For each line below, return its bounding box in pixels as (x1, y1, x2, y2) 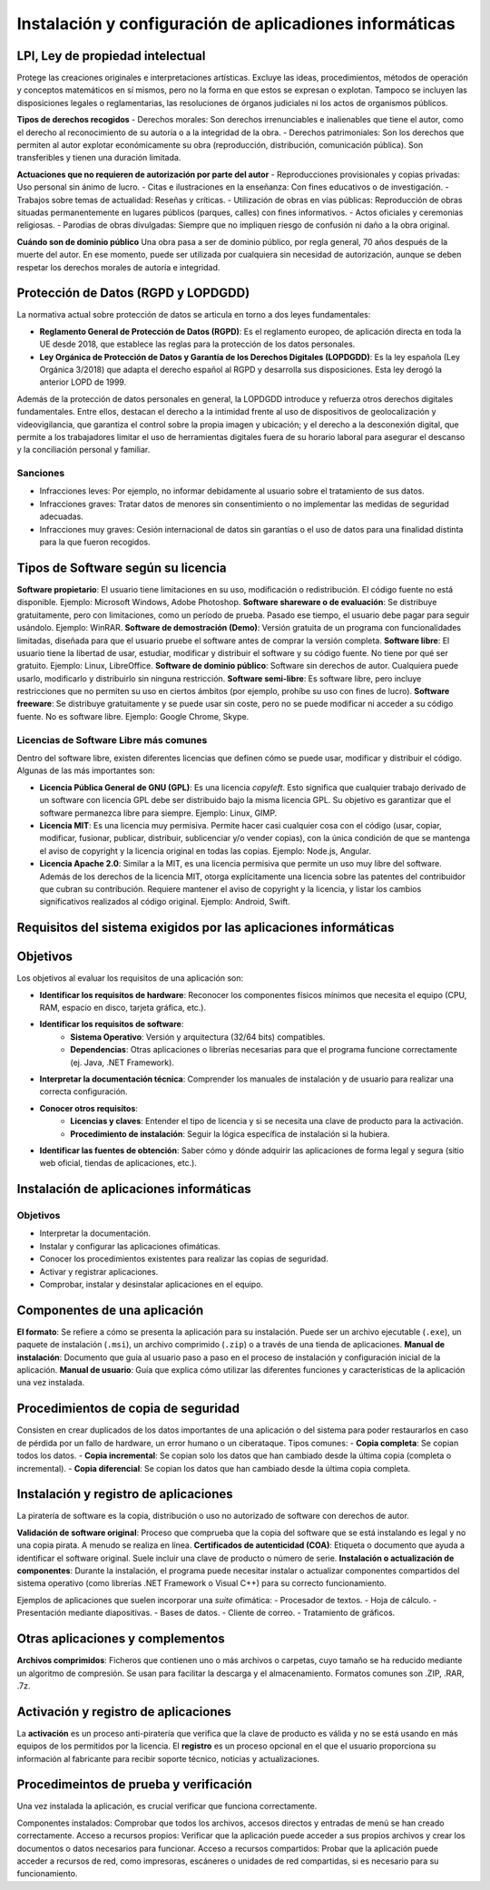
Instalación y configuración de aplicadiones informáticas (16, 14, 456, 34)
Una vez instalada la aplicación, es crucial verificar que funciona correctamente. (16, 1801, 318, 1812)
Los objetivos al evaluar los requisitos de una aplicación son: (16, 973, 244, 984)
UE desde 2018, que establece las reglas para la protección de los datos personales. (39, 338, 356, 349)
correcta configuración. (39, 1086, 128, 1097)
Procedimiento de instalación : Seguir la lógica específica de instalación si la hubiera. (70, 1128, 390, 1139)
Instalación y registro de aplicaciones (16, 1486, 233, 1502)
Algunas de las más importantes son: (16, 765, 155, 776)
